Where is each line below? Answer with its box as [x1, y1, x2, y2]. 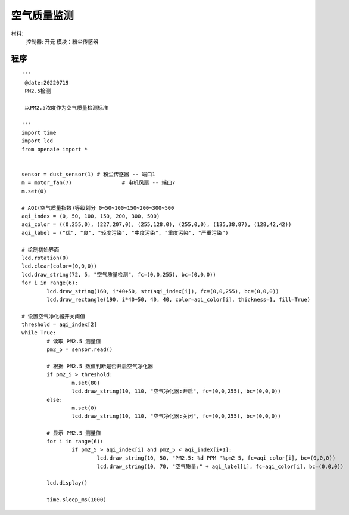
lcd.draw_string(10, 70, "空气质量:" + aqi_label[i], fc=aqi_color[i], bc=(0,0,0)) [96, 463, 344, 470]
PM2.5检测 [24, 88, 51, 95]
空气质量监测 [11, 9, 74, 22]
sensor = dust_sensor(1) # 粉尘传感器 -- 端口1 [21, 171, 156, 178]
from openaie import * [21, 146, 88, 153]
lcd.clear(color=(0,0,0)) [21, 263, 98, 269]
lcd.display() [46, 480, 88, 486]
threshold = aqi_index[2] [21, 321, 98, 328]
